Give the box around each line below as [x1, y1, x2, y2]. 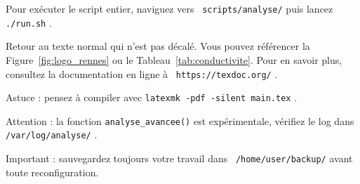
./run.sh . [6, 15, 52, 29]
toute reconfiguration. [6, 164, 99, 179]
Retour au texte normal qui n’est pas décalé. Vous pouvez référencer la [6, 39, 310, 53]
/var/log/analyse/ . [6, 127, 98, 142]
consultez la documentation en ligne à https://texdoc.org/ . [6, 66, 278, 81]
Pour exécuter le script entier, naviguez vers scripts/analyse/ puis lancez [6, 1, 333, 15]
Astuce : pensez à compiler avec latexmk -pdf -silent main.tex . [6, 90, 298, 105]
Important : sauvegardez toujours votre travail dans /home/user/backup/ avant [6, 151, 353, 166]
